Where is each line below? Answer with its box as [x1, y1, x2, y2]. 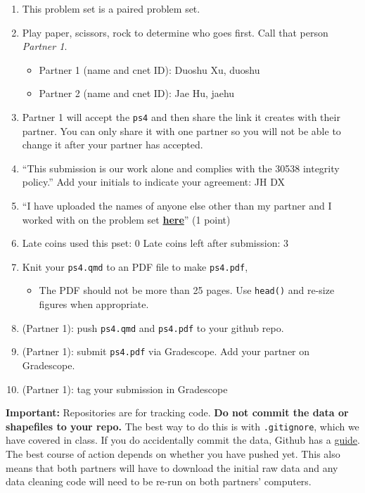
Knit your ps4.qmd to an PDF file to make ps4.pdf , [22, 259, 248, 274]
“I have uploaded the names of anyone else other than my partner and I [22, 198, 332, 212]
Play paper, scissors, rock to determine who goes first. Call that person [22, 25, 328, 39]
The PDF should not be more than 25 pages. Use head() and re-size [39, 283, 335, 297]
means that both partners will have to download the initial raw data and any [6, 460, 338, 475]
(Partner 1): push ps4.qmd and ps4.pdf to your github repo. [22, 320, 284, 335]
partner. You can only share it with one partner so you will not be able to [22, 123, 341, 138]
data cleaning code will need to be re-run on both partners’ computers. [6, 474, 312, 489]
